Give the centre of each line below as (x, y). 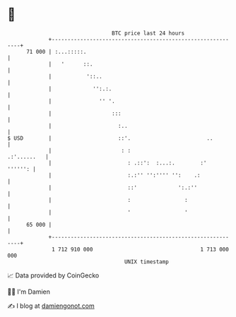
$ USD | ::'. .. (110, 138)
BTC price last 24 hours (148, 33)
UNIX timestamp (147, 262)
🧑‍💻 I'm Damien (29, 292)
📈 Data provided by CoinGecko (53, 275)
